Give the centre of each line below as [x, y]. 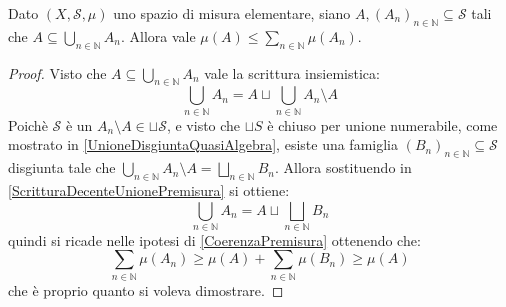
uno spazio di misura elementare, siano [232, 13]
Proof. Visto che [57, 72]
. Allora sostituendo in [343, 167]
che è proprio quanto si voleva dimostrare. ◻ [146, 289]
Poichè [28, 124]
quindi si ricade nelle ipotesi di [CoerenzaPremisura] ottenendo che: [214, 239]
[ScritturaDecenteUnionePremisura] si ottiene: [149, 189]
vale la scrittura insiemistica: [292, 72]
